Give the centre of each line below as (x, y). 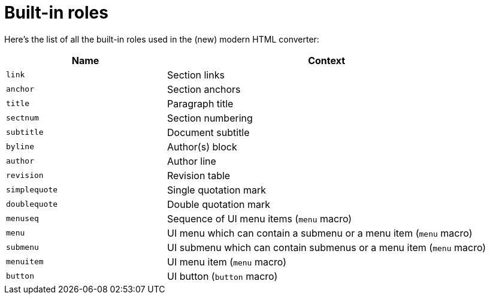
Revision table (199, 175)
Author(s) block (202, 147)
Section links (196, 75)
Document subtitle (208, 132)
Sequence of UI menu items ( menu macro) (260, 218)
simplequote (32, 190)
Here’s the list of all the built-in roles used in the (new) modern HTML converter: (162, 39)
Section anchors (204, 89)
